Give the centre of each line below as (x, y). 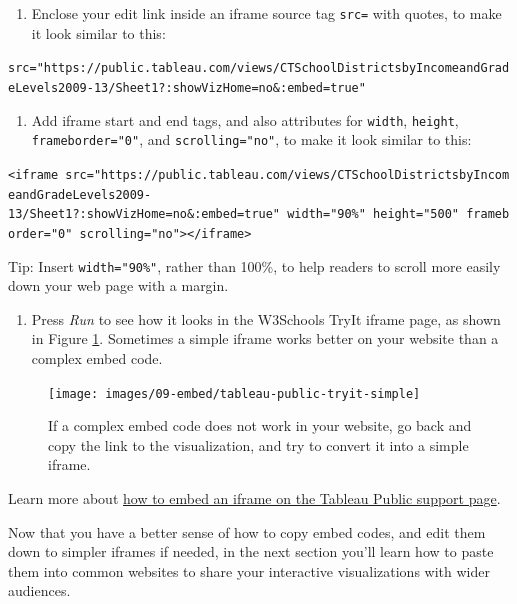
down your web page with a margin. (118, 285)
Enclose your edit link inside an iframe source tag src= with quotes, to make (266, 13)
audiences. (39, 590)
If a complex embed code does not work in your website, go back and (260, 425)
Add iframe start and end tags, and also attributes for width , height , (245, 119)
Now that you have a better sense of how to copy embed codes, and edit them (247, 531)
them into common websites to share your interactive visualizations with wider (249, 570)
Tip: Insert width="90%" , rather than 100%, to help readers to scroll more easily (254, 265)
